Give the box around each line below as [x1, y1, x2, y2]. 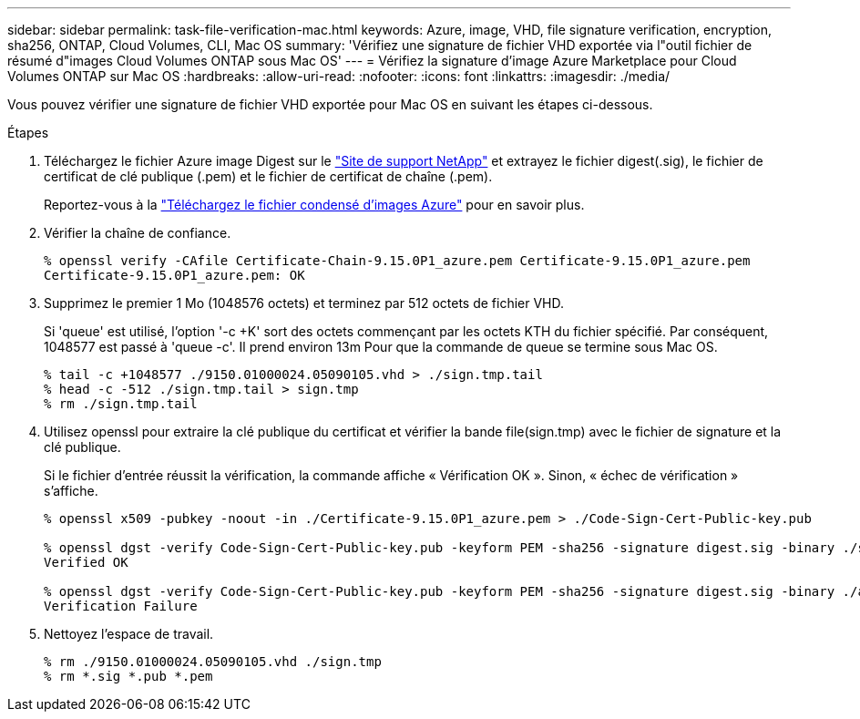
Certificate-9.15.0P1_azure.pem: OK [44, 268, 305, 282]
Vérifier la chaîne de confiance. [44, 225, 231, 241]
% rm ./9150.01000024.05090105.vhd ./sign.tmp [44, 654, 382, 669]
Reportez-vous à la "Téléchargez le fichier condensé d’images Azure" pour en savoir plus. [44, 197, 585, 212]
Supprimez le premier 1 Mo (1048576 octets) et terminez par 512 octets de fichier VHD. [44, 295, 565, 311]
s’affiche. [44, 483, 98, 498]
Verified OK [44, 555, 128, 570]
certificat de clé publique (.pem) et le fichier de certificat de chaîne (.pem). [44, 169, 493, 184]
